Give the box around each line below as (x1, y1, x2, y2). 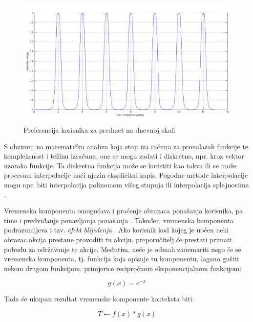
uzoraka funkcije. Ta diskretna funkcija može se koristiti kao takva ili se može (4, 160, 236, 170)
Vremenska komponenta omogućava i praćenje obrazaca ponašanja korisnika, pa (4, 206, 243, 216)
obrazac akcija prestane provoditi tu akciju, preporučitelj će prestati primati (4, 234, 232, 244)
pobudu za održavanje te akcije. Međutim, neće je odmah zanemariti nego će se (4, 244, 241, 254)
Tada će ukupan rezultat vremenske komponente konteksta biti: (4, 294, 194, 304)
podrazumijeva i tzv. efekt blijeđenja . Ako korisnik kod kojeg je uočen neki (4, 225, 229, 235)
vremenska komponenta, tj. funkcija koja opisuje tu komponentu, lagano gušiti (4, 253, 239, 264)
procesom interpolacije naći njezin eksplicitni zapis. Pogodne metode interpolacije (4, 170, 248, 180)
